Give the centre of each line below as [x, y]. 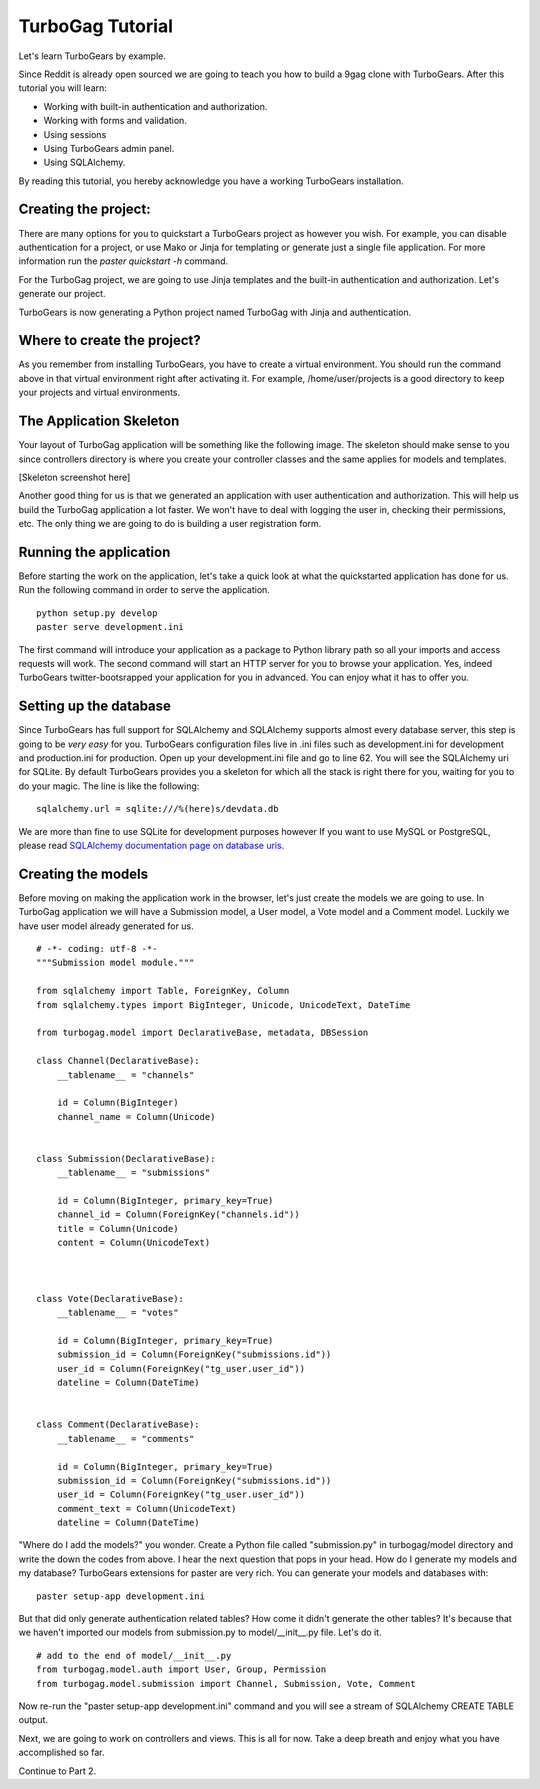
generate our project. [62, 294]
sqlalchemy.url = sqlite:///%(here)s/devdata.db [157, 809]
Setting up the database [95, 706]
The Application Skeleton [99, 421]
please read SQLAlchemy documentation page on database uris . [151, 845]
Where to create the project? [109, 340]
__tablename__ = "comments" [125, 1438]
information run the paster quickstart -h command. [123, 261]
